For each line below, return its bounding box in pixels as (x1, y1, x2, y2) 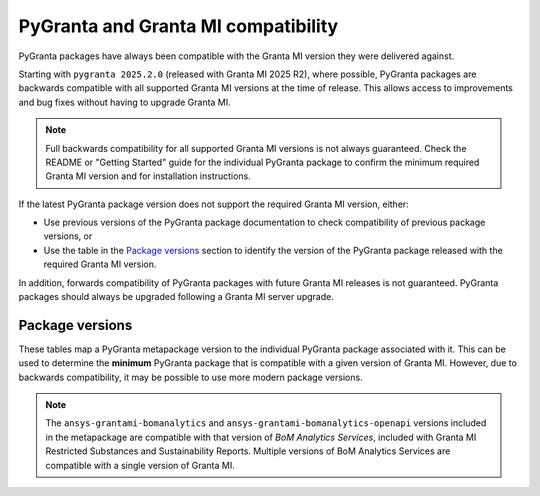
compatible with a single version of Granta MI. (45, 459, 235, 471)
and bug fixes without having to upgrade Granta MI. (18, 96, 232, 108)
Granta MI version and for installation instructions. (45, 170, 252, 182)
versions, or (43, 230, 93, 242)
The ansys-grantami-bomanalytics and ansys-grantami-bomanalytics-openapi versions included (45, 417, 487, 429)
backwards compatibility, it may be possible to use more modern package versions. (18, 371, 364, 383)
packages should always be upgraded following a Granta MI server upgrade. (18, 291, 334, 303)
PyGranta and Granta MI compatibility (18, 15, 339, 37)
